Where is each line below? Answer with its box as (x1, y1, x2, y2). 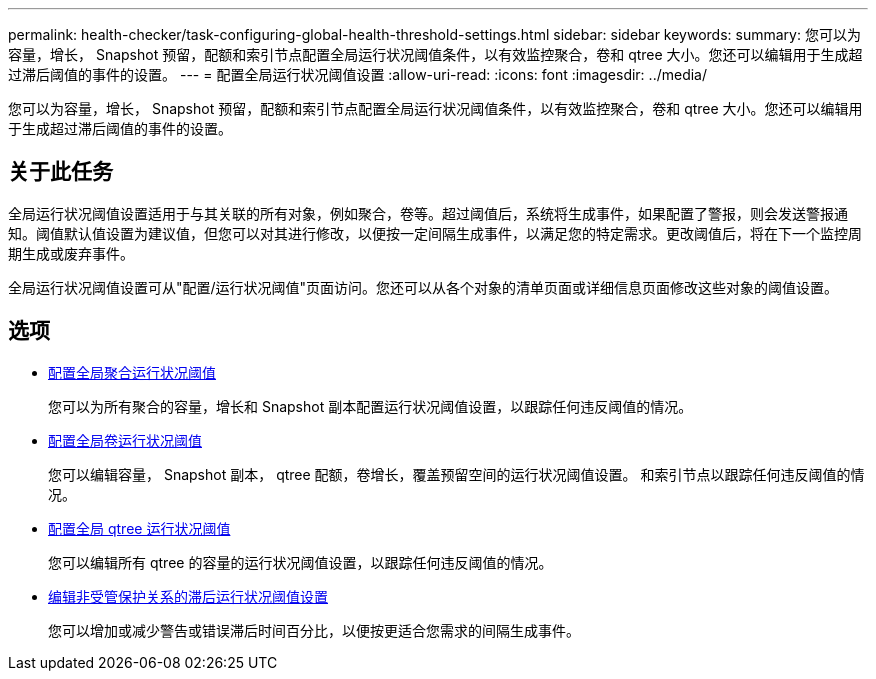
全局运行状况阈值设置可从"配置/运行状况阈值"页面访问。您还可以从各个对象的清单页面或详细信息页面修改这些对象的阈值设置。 (8, 278, 839, 296)
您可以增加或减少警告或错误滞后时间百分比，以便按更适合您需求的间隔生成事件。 (48, 621, 580, 639)
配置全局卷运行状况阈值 (48, 431, 202, 449)
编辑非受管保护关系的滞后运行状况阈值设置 (48, 587, 328, 605)
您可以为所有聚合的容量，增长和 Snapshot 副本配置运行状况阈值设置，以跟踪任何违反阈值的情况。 (48, 397, 693, 415)
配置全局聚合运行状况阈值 (48, 363, 216, 381)
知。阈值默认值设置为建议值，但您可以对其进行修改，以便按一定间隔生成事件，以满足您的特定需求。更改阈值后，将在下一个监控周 (8, 224, 862, 242)
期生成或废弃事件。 (8, 244, 134, 262)
